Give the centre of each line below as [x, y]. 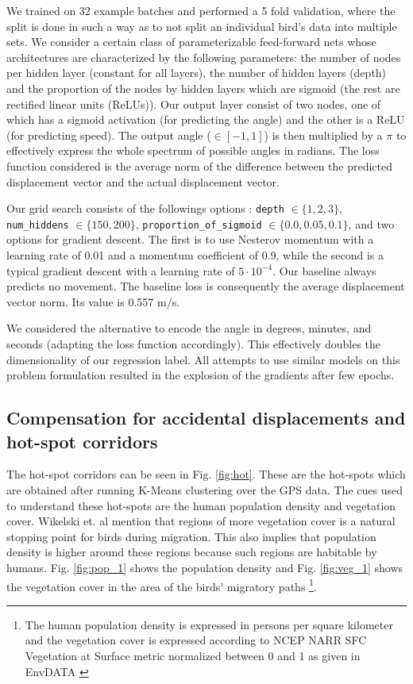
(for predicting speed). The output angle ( [109, 134]
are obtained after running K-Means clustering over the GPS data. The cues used [205, 489]
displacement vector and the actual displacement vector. [143, 181]
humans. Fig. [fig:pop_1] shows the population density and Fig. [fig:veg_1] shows [205, 567]
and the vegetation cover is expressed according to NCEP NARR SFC [196, 640]
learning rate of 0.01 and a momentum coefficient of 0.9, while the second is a [195, 255]
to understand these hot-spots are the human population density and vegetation [201, 505]
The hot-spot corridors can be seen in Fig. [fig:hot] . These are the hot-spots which [206, 474]
